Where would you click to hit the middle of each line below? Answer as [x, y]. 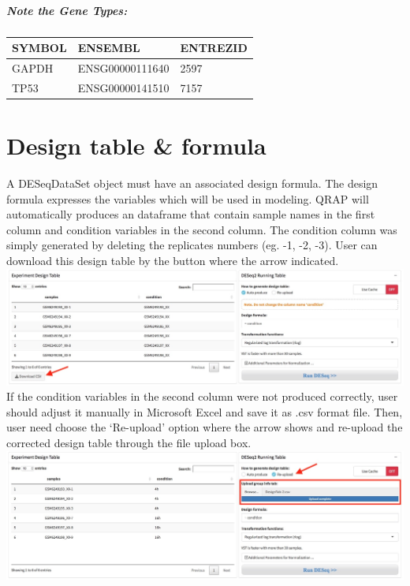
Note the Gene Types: [67, 10]
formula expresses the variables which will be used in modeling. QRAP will [188, 198]
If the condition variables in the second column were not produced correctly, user [202, 396]
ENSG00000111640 [123, 67]
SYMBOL [39, 48]
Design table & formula [136, 146]
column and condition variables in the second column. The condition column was [202, 229]
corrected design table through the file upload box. [129, 443]
